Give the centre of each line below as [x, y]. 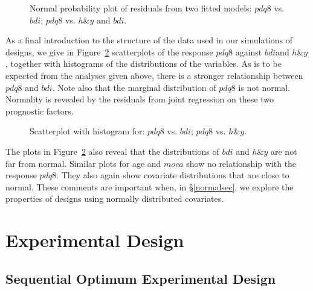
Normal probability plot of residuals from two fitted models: [141, 8]
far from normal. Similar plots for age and [83, 163]
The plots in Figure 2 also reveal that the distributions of [112, 151]
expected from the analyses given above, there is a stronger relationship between [154, 75]
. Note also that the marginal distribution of [134, 87]
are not [284, 151]
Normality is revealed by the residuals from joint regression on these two [140, 99]
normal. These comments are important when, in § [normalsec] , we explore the [150, 186]
